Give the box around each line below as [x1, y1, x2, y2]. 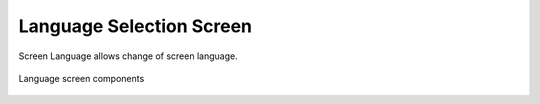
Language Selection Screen [18, 15, 253, 37]
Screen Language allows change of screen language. [18, 50, 239, 62]
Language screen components [18, 72, 145, 84]
